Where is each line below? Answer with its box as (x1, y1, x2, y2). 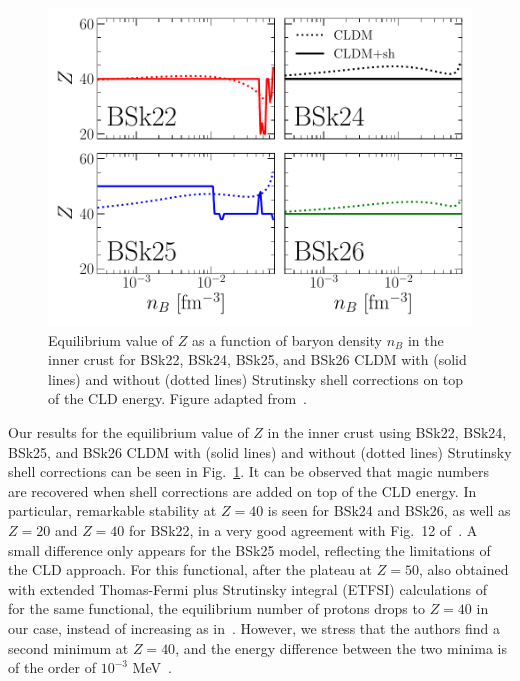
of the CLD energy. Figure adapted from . (48, 388, 307, 409)
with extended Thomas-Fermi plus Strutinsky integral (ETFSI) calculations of (8, 578, 487, 599)
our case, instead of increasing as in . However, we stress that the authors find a (8, 617, 500, 638)
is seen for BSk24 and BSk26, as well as (267, 500, 511, 521)
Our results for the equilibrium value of (8, 421, 249, 442)
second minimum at (8, 637, 129, 658)
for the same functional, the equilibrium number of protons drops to (8, 598, 425, 619)
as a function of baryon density (191, 329, 382, 350)
